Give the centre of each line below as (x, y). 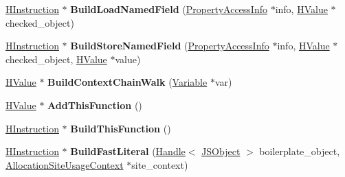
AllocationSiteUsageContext (65, 164)
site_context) (160, 164)
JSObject (221, 151)
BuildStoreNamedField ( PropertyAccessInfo (170, 46)
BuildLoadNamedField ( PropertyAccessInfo (169, 9)
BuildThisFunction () (121, 128)
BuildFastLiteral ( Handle (128, 151)
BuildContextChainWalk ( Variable (127, 82)
